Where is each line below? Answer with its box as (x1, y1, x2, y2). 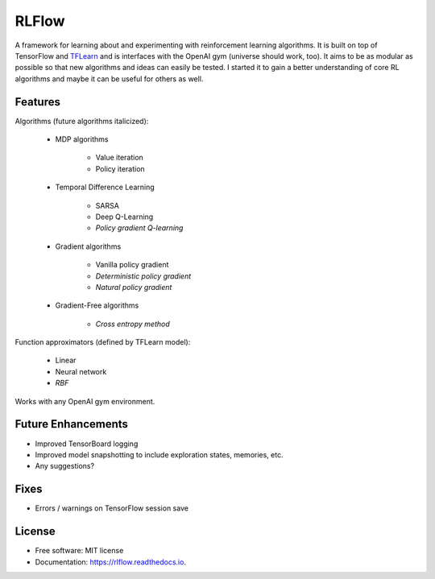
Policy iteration (95, 163, 145, 173)
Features (14, 95, 60, 109)
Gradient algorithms (55, 242, 122, 251)
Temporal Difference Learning (55, 182, 155, 192)
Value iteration (95, 153, 144, 163)
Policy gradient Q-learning (95, 223, 184, 233)
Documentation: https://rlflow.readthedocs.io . (35, 556, 187, 567)
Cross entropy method (95, 319, 171, 329)
